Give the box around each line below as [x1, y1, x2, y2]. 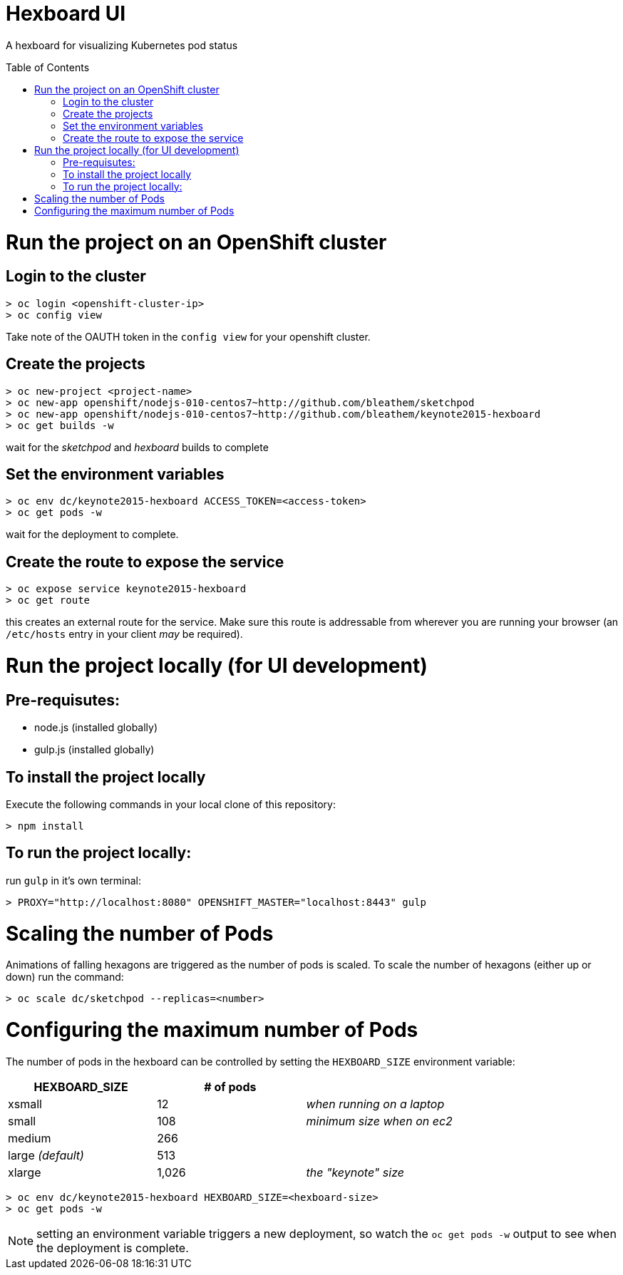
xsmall [8, 1096, 42, 1111]
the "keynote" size [306, 1165, 404, 1179]
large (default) [8, 1147, 84, 1162]
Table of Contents [6, 61, 90, 73]
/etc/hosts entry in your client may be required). [6, 628, 243, 641]
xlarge [8, 1165, 41, 1179]
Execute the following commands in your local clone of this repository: [6, 797, 336, 810]
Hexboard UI [6, 1, 125, 26]
